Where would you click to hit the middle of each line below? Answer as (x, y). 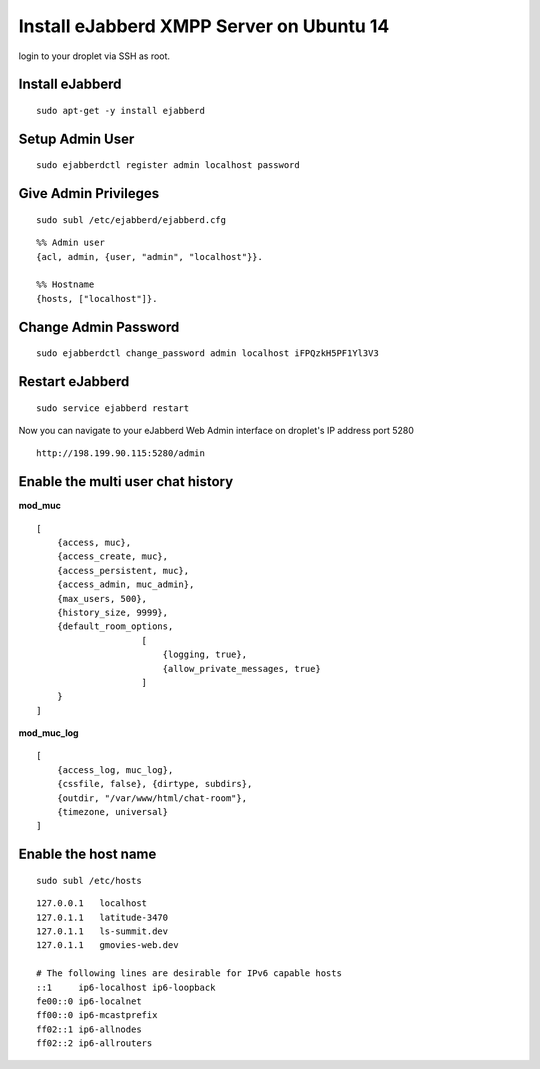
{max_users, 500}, (102, 598)
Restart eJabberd (74, 381)
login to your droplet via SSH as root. (94, 56)
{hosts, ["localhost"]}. (97, 298)
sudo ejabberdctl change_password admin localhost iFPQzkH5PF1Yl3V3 (207, 353)
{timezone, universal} (112, 812)
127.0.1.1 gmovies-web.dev (107, 945)
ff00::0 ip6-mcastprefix (97, 1015)
